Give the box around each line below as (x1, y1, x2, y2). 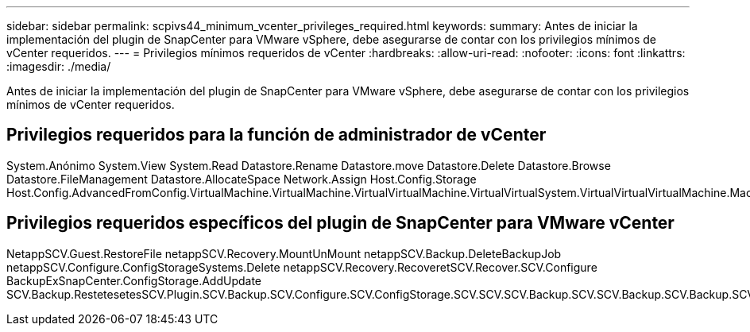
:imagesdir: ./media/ (6, 60, 111, 73)
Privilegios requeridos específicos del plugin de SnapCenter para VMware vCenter (6, 213, 675, 234)
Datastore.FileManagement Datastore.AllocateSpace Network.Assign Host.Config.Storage (6, 172, 477, 186)
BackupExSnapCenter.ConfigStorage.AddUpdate (6, 273, 261, 288)
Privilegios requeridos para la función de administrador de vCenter (6, 125, 547, 145)
